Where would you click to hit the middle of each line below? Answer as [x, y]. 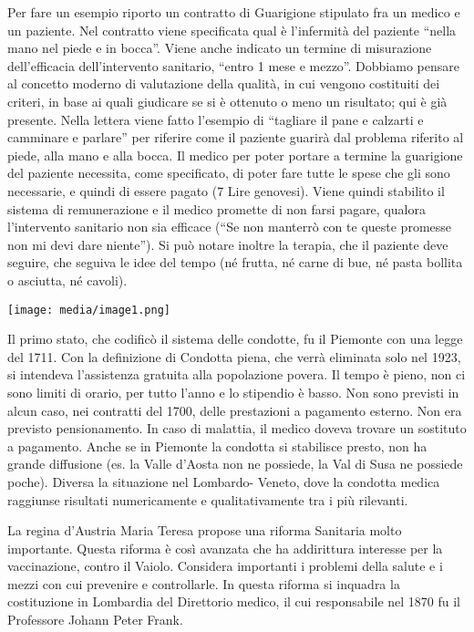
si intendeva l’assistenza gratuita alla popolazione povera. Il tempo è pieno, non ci [237, 374]
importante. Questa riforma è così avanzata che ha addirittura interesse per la [225, 548]
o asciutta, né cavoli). [67, 280]
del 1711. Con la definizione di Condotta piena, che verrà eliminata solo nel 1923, [234, 356]
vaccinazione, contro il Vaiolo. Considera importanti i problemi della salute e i [225, 566]
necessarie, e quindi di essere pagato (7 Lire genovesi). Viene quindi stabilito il [226, 190]
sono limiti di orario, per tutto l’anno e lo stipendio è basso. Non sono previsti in [233, 392]
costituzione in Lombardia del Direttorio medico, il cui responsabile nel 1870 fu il [234, 601]
